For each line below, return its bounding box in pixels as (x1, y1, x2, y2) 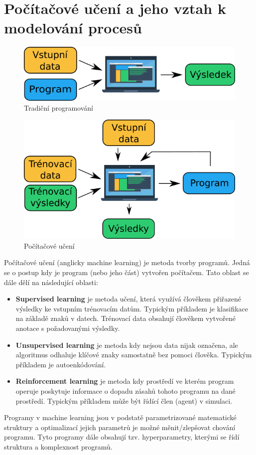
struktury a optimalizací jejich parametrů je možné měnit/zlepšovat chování (4, 422, 236, 432)
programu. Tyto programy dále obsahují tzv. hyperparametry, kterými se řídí (4, 432, 240, 442)
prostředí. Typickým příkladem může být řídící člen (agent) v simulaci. (15, 395, 233, 406)
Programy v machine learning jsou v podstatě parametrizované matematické (4, 412, 237, 423)
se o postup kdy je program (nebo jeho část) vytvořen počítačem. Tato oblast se (4, 267, 249, 278)
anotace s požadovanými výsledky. (15, 323, 120, 333)
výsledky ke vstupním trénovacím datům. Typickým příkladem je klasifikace (15, 303, 248, 313)
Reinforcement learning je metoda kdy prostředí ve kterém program (15, 376, 234, 386)
